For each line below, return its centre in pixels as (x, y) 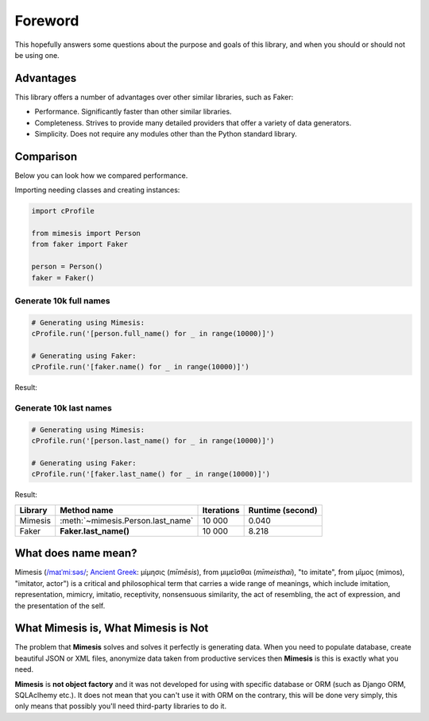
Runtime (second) (283, 510)
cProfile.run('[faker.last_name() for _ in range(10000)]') (151, 474)
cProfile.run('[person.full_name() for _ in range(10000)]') (153, 334)
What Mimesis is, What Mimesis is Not (112, 628)
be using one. (37, 55)
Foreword (47, 21)
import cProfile (63, 211)
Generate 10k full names (62, 301)
